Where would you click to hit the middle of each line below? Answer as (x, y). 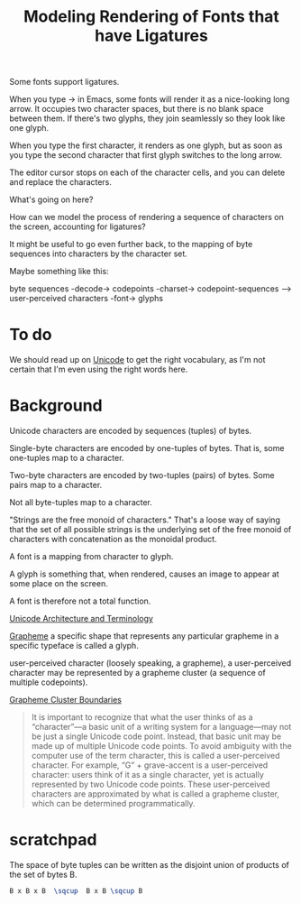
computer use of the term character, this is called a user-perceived (156, 756)
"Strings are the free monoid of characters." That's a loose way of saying (145, 520)
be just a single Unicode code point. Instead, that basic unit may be (156, 736)
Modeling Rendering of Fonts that (151, 17)
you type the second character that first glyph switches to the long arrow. (146, 155)
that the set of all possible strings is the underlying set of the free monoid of (150, 530)
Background (56, 406)
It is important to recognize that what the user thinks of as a (142, 717)
